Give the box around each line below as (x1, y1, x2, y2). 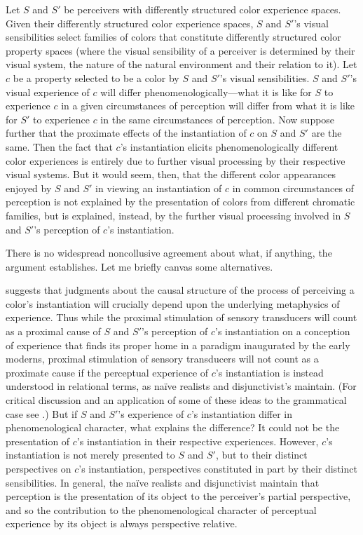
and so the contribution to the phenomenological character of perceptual (6, 502, 317, 517)
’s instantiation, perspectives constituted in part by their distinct (78, 461, 357, 475)
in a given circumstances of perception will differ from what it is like (61, 98, 355, 113)
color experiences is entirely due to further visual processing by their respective (6, 153, 345, 168)
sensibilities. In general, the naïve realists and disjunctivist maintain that (6, 475, 320, 489)
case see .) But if (6, 406, 78, 421)
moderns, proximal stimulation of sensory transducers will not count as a (6, 351, 319, 366)
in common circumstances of (232, 180, 354, 195)
